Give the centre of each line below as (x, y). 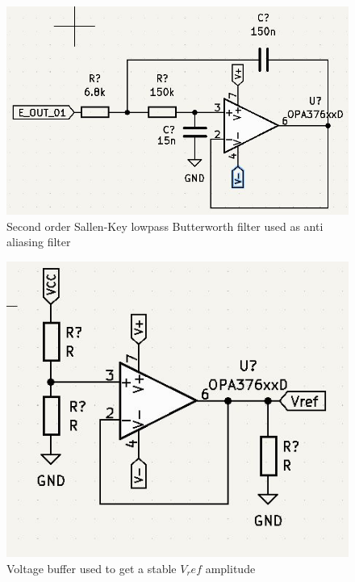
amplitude (230, 568)
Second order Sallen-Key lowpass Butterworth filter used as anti (165, 226)
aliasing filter (39, 242)
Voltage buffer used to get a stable (92, 568)
